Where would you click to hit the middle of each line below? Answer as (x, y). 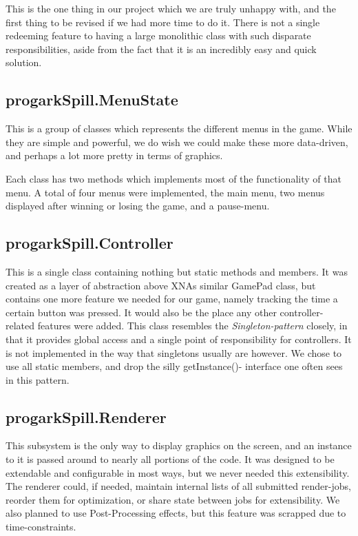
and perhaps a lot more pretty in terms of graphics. (114, 155)
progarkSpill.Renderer (86, 416)
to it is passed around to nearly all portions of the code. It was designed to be (170, 459)
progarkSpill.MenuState (92, 100)
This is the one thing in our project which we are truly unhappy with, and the (171, 8)
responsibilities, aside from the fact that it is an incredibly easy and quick (161, 49)
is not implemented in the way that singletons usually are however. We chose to (174, 352)
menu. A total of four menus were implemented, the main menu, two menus (165, 192)
